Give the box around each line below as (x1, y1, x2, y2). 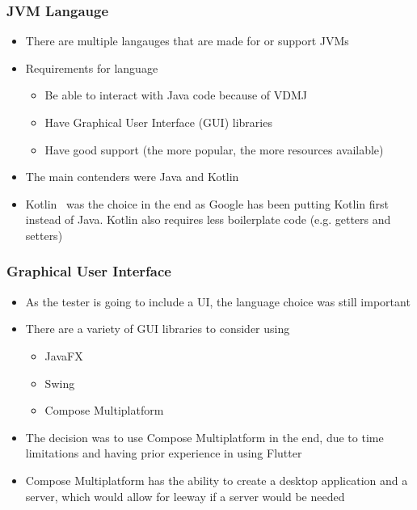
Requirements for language (25, 59, 158, 76)
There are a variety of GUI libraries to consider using (25, 320, 290, 337)
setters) (25, 226, 63, 243)
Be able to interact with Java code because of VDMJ (44, 86, 308, 103)
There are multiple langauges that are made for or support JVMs (25, 32, 349, 49)
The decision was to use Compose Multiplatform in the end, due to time (25, 428, 384, 445)
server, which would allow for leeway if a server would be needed (25, 487, 345, 504)
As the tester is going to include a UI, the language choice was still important (25, 293, 411, 310)
